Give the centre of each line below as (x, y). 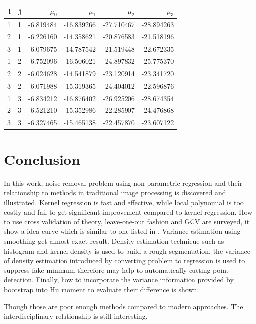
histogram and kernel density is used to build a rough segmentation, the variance (127, 250)
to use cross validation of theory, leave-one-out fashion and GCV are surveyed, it (127, 221)
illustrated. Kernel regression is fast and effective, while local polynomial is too (124, 202)
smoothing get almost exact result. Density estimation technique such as (114, 241)
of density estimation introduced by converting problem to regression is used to (125, 260)
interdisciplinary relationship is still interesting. (76, 316)
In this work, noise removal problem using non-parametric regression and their (123, 183)
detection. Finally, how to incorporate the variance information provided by (119, 280)
